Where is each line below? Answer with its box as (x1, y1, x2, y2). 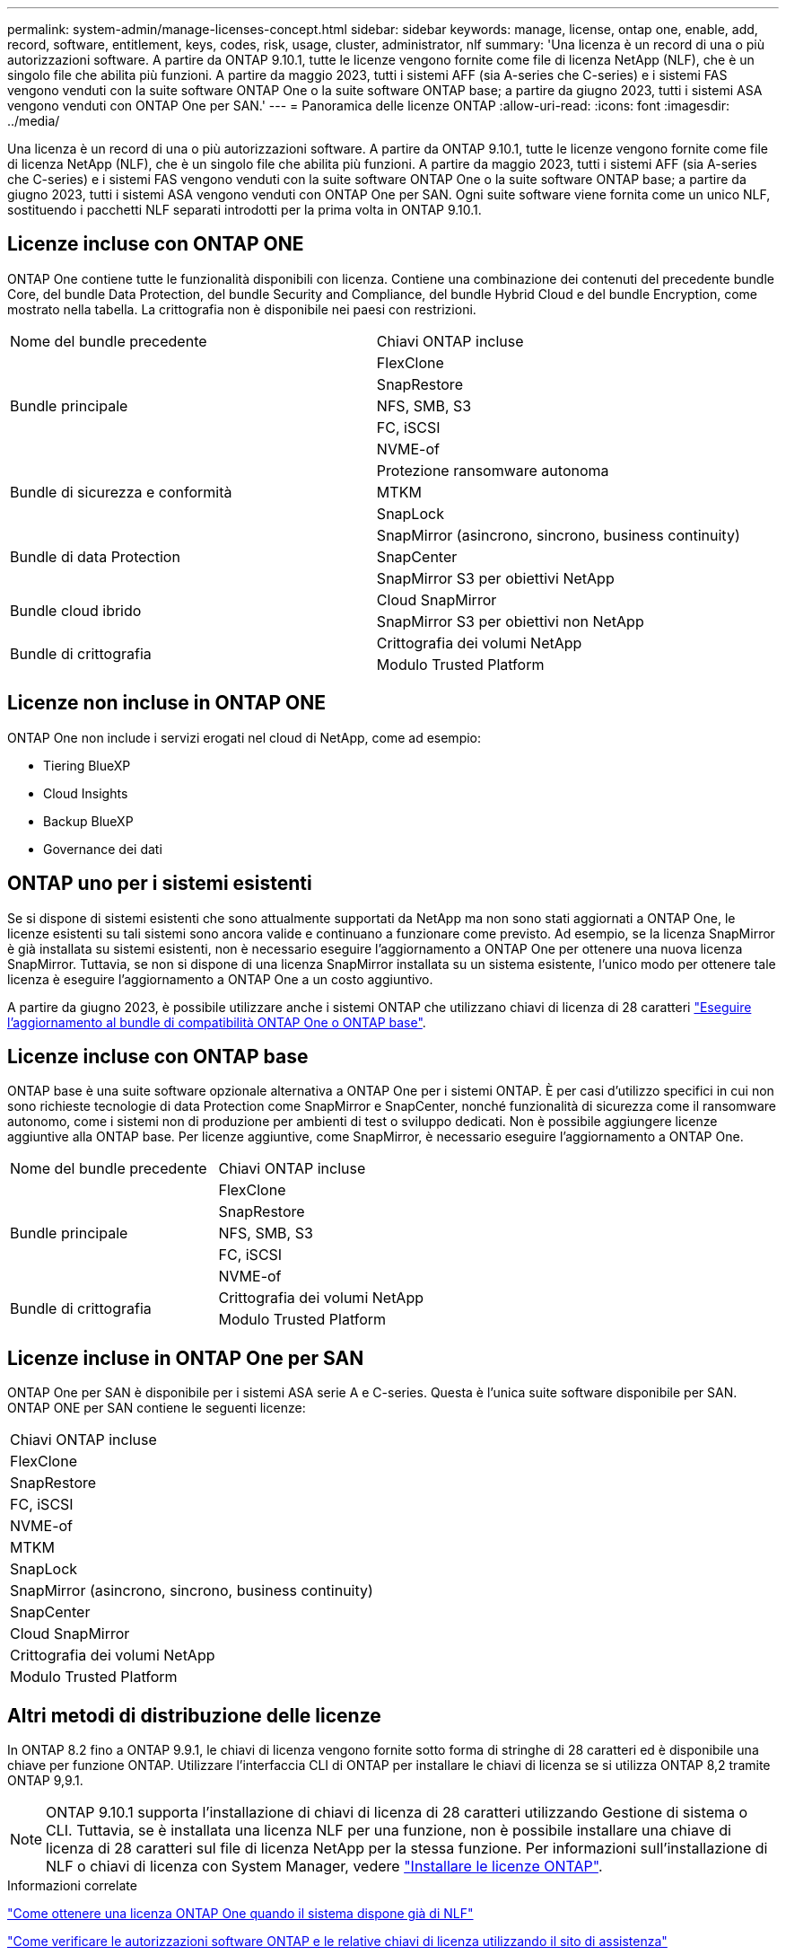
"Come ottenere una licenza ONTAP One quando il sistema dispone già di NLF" (7, 1906, 474, 1922)
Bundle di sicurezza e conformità (10, 482, 232, 501)
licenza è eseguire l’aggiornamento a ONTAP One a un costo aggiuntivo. (7, 971, 433, 987)
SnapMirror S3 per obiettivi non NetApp (376, 612, 644, 630)
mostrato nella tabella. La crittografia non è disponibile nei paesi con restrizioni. (7, 301, 476, 317)
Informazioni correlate (7, 1878, 137, 1894)
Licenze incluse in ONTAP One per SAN (7, 1346, 364, 1369)
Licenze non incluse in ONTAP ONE (7, 691, 327, 715)
